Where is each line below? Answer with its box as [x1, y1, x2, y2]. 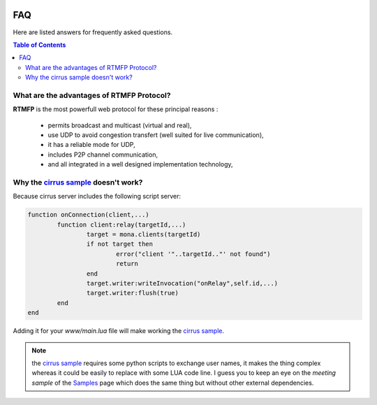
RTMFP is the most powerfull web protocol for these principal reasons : [13, 105, 219, 113]
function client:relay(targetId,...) [57, 220, 186, 229]
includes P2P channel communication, [47, 150, 158, 159]
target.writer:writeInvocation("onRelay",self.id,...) [86, 280, 279, 287]
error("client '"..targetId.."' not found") [115, 250, 271, 258]
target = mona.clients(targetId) [86, 231, 201, 239]
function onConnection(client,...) [27, 211, 149, 219]
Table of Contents [13, 41, 66, 49]
